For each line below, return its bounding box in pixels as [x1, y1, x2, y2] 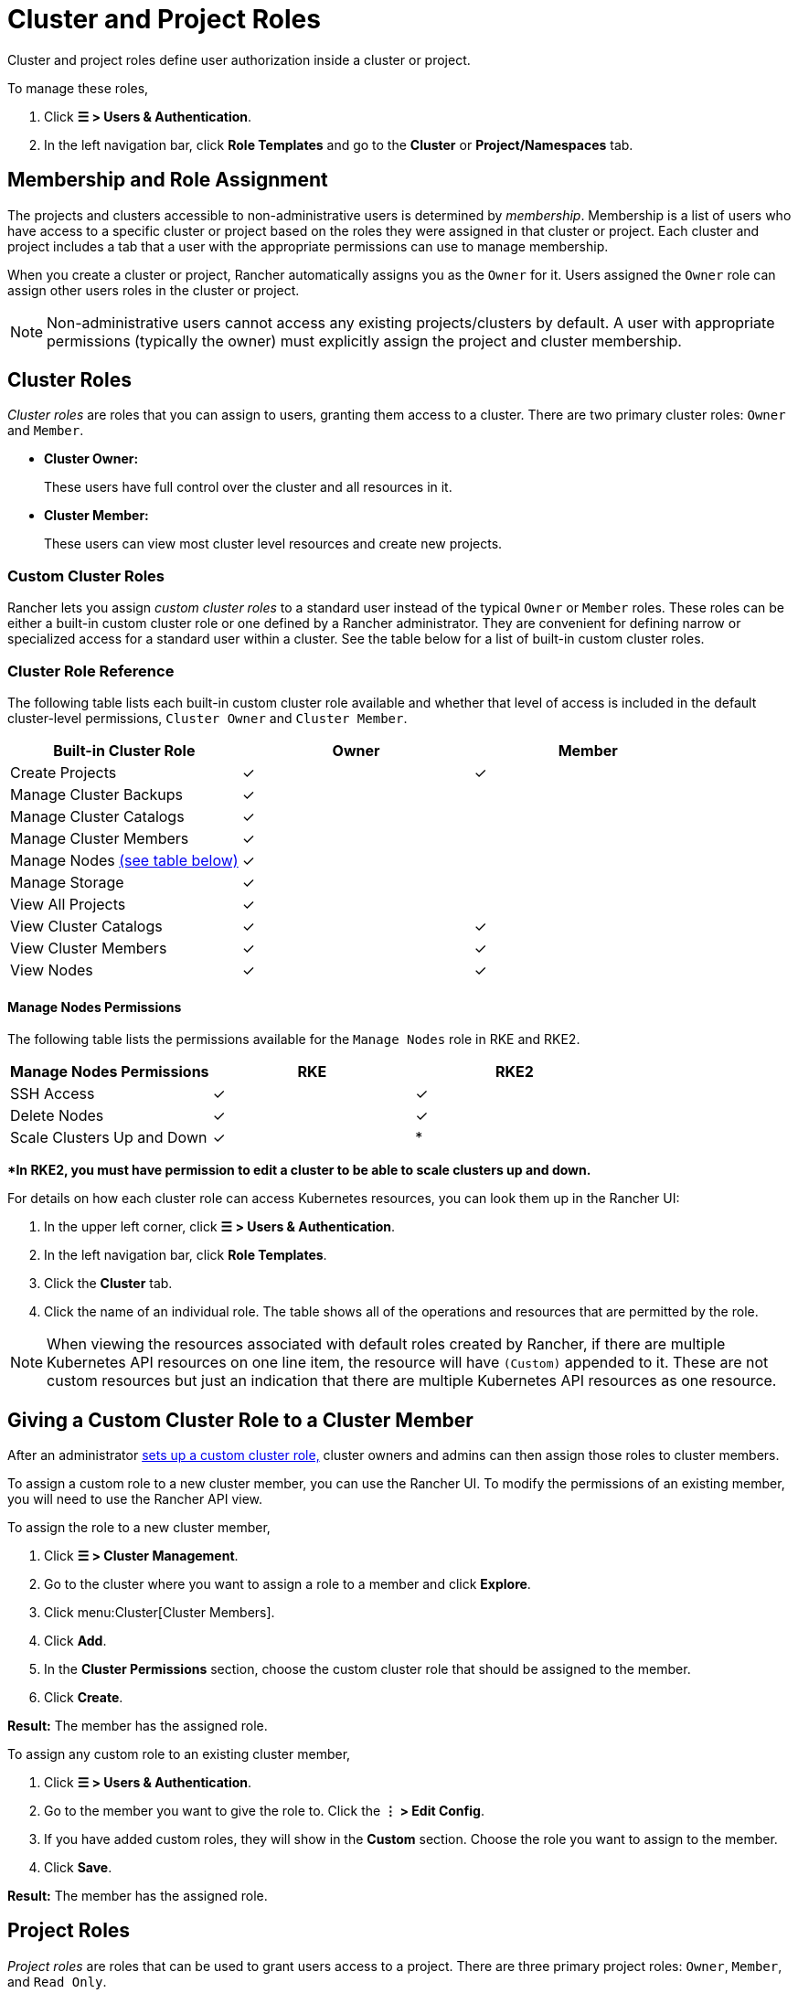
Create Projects [10, 762, 117, 782]
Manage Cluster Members [10, 828, 189, 847]
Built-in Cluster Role [53, 741, 196, 760]
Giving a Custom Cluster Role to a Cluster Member [7, 1408, 473, 1432]
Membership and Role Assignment [7, 168, 328, 192]
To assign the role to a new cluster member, [7, 1519, 271, 1535]
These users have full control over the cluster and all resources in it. [44, 479, 452, 496]
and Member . [7, 422, 84, 439]
